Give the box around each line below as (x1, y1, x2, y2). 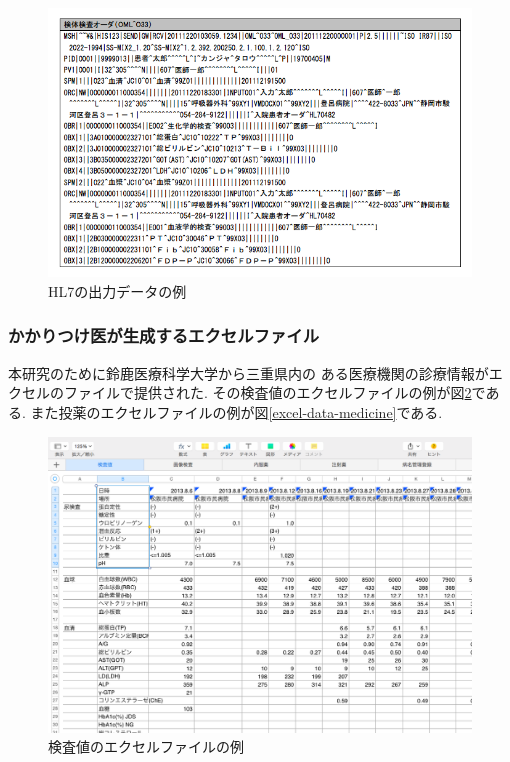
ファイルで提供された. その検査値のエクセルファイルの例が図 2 (63, 382, 472, 403)
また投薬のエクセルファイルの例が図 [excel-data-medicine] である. (30, 401, 443, 422)
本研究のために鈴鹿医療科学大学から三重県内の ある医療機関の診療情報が (8, 362, 489, 383)
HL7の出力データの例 (48, 280, 187, 301)
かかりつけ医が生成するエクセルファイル (8, 323, 319, 348)
